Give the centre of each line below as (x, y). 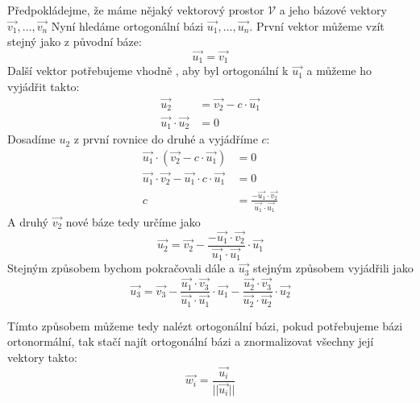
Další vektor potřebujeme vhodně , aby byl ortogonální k (148, 71)
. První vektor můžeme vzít (317, 25)
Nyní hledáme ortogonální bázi (127, 25)
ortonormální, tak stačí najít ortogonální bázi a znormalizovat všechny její (191, 341)
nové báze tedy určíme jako (133, 221)
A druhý (28, 221)
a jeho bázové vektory (333, 10)
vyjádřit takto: (44, 87)
